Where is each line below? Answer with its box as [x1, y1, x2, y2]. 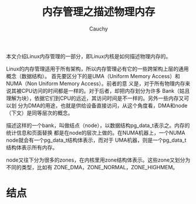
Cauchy [89, 25, 109, 32]
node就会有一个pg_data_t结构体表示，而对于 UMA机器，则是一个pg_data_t [6, 136, 187, 143]
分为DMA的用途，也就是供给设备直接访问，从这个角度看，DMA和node [17, 102, 188, 109]
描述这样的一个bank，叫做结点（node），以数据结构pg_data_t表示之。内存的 [6, 122, 190, 129]
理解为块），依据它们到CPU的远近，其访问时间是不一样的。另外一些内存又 [6, 95, 184, 102]
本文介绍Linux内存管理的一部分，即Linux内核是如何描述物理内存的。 [6, 52, 171, 59]
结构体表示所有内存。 [6, 143, 58, 151]
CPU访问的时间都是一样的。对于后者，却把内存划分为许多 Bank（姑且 [21, 87, 190, 94]
